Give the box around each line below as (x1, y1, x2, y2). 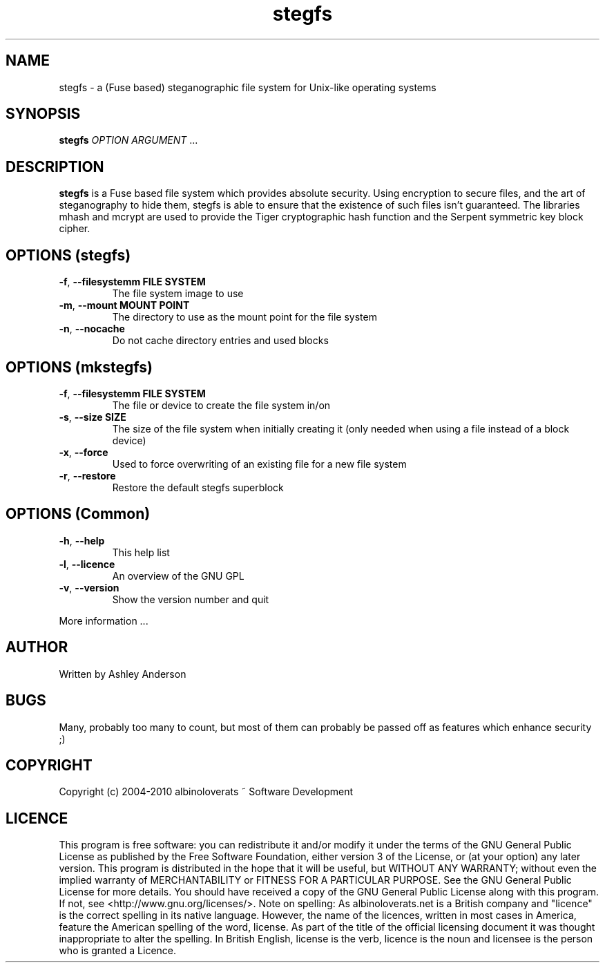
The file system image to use (112, 287, 244, 300)
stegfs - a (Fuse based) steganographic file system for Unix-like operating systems (59, 81, 436, 93)
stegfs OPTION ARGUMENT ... (59, 134, 198, 146)
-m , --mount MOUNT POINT (59, 299, 190, 312)
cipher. (59, 222, 90, 235)
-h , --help (59, 534, 105, 547)
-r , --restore (59, 469, 116, 482)
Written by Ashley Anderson (59, 667, 186, 680)
